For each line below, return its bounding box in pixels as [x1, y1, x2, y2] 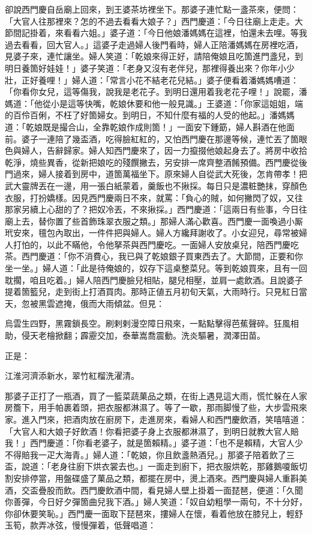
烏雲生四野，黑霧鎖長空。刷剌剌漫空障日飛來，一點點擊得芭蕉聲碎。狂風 [5, 317, 290, 330]
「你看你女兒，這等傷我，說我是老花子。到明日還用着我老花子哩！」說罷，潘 [5, 85, 307, 98]
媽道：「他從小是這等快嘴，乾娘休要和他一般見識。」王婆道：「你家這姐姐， [5, 97, 295, 109]
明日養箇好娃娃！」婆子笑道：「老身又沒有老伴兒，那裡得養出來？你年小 [5, 61, 286, 74]
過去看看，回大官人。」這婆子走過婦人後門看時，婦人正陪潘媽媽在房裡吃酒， [5, 38, 303, 50]
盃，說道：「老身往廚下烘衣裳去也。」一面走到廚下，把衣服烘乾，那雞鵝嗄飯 [5, 460, 299, 473]
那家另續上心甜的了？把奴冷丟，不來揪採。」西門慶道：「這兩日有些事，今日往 [5, 203, 307, 216]
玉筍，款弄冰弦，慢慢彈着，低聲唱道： [5, 519, 156, 531]
